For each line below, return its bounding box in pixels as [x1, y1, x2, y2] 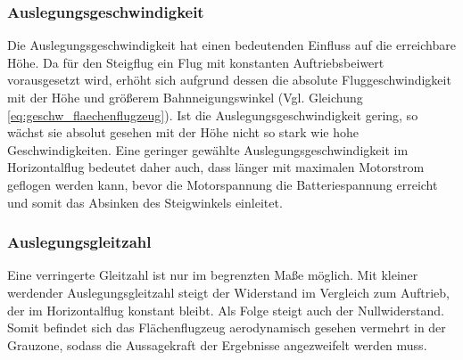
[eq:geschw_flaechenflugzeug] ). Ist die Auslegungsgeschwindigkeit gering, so [7, 105, 418, 124]
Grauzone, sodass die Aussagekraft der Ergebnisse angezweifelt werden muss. [7, 335, 427, 354]
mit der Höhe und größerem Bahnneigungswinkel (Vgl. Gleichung [7, 88, 363, 106]
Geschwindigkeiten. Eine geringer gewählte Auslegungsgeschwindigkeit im [7, 140, 409, 159]
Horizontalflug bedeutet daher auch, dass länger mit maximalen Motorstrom [7, 158, 425, 176]
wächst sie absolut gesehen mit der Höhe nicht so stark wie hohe [7, 123, 360, 142]
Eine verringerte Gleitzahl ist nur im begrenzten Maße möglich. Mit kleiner [7, 266, 418, 284]
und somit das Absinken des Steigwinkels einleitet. [7, 192, 283, 211]
